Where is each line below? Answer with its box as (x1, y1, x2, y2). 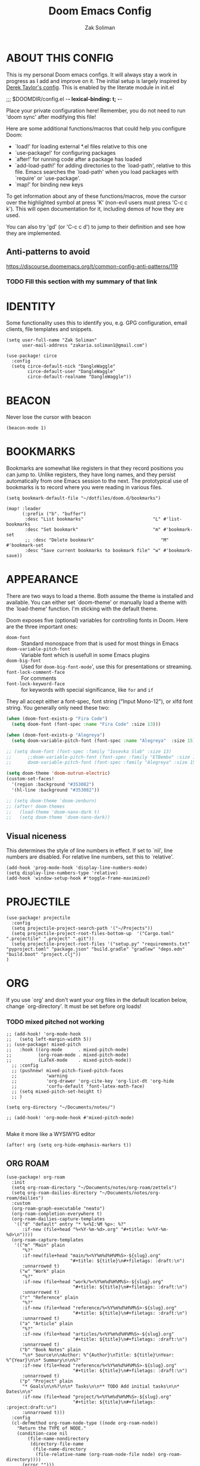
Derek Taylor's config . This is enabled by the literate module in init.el (6, 84, 174, 91)
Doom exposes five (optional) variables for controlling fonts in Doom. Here (6, 617, 189, 624)
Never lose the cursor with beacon (6, 414, 91, 421)
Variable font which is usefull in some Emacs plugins (21, 652, 150, 659)
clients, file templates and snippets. (6, 326, 93, 333)
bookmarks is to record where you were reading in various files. (6, 484, 162, 491)
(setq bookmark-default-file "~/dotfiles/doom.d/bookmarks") (6, 495, 161, 502)
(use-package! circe (6, 353, 58, 359)
